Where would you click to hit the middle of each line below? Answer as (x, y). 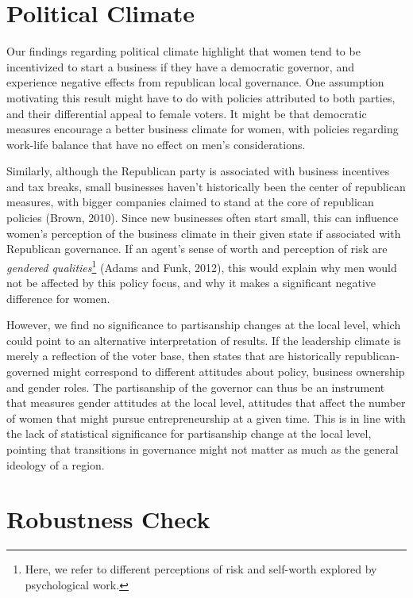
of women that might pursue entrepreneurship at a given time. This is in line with (206, 418)
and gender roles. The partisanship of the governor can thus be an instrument (196, 387)
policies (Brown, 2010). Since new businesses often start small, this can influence (203, 218)
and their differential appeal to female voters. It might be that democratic (187, 113)
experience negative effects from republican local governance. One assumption (195, 82)
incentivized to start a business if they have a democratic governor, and (180, 66)
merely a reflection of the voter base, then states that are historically (174, 356)
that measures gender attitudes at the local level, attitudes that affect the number (206, 402)
